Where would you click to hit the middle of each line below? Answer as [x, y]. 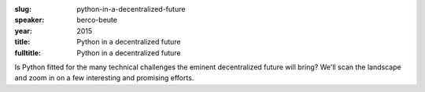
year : [24, 30]
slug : [23, 9]
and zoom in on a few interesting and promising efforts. [104, 78]
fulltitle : [28, 53]
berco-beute [97, 20]
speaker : [30, 20]
